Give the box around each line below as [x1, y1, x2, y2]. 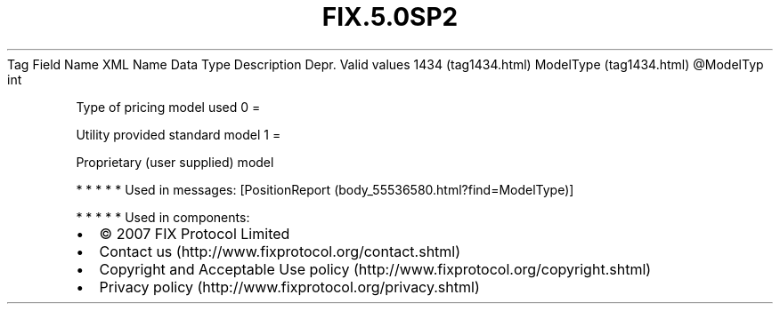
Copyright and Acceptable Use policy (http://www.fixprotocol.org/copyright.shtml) [99, 259, 652, 278]
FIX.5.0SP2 [321, 2, 459, 32]
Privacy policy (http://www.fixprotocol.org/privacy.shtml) [99, 277, 480, 296]
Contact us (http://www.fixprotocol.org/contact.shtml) [99, 242, 461, 260]
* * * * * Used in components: [76, 209, 250, 225]
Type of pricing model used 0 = [76, 99, 261, 115]
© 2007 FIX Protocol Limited [99, 224, 290, 243]
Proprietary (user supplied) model [76, 154, 274, 170]
